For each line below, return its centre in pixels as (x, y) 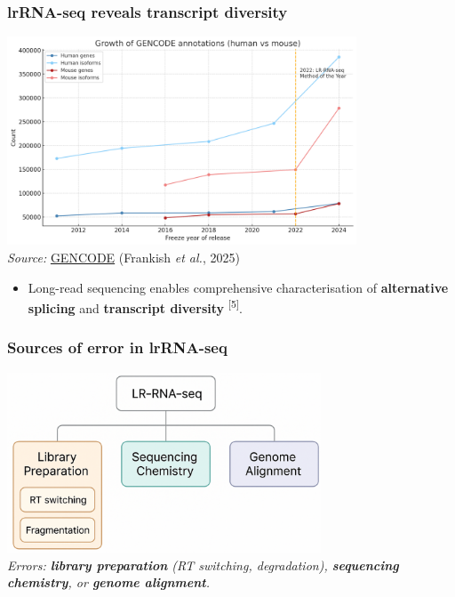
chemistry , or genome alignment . (109, 582)
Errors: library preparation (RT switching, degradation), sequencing (203, 565)
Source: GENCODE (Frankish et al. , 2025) (124, 257)
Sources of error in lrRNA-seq (117, 347)
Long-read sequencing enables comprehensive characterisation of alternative (238, 287)
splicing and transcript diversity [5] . (135, 307)
